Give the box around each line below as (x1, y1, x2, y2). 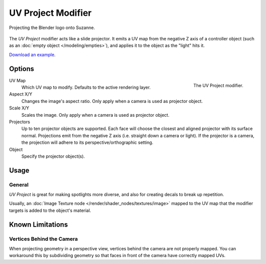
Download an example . (9, 52, 56, 58)
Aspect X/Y (9, 91, 33, 97)
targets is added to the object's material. (9, 207, 91, 213)
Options (9, 65, 34, 73)
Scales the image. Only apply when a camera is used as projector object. (21, 112, 169, 118)
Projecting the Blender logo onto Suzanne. (9, 25, 96, 31)
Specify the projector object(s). (21, 153, 85, 159)
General (9, 181, 29, 188)
